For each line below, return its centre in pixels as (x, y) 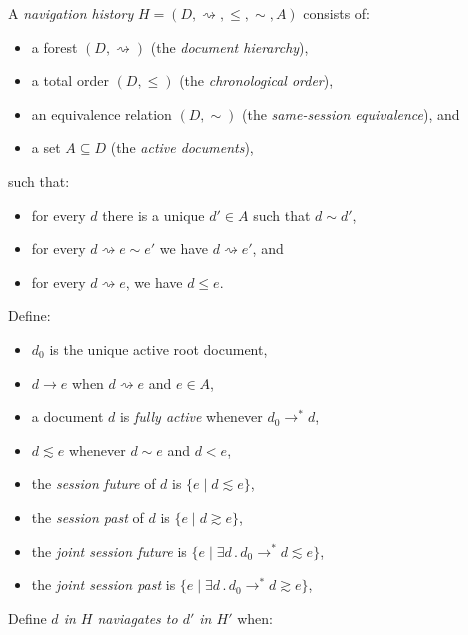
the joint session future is (109, 550)
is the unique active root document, (158, 348)
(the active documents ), (182, 147)
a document (67, 416)
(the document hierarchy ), (229, 46)
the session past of (87, 516)
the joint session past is (103, 584)
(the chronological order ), (256, 80)
